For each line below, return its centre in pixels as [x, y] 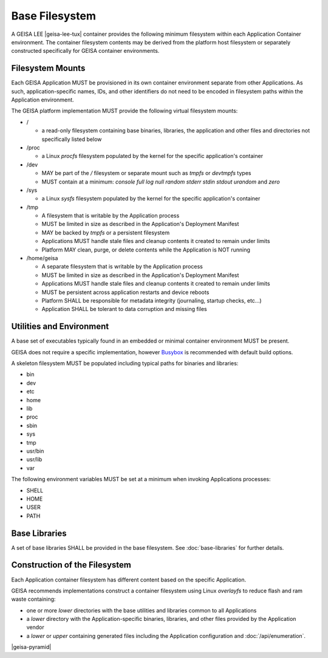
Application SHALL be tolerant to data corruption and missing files [124, 309]
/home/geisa [42, 258]
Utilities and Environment [60, 327]
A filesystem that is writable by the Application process [111, 216]
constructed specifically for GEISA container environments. [85, 51]
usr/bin [35, 451]
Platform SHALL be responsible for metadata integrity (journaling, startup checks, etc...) [152, 300]
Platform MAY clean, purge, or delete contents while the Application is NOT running [146, 250]
